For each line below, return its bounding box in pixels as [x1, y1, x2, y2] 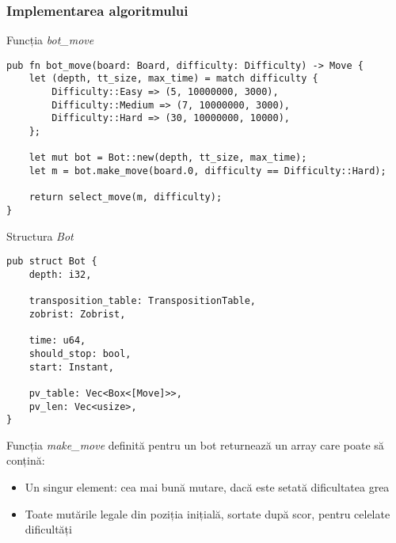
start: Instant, [29, 361, 115, 373]
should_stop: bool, [29, 347, 131, 359]
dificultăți [25, 521, 72, 537]
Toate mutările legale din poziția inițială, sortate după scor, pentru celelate [25, 505, 390, 522]
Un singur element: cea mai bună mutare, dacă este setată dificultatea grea [25, 479, 390, 495]
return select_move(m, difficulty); [29, 192, 223, 203]
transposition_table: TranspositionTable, [29, 295, 256, 307]
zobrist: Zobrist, [29, 308, 126, 320]
